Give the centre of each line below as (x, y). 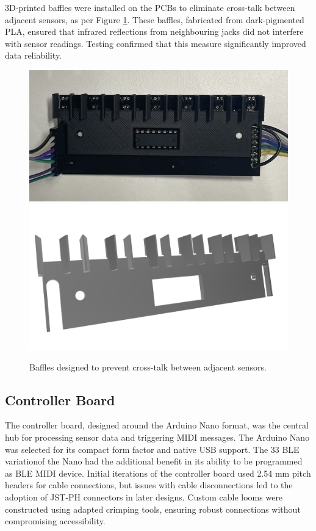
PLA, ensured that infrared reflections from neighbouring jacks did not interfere (154, 31)
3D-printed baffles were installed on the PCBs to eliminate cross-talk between (150, 7)
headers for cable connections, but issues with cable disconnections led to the (149, 485)
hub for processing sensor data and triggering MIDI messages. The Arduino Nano (157, 437)
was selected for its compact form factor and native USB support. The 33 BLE (152, 449)
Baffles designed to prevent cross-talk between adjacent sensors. (148, 367)
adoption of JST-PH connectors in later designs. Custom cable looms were (144, 497)
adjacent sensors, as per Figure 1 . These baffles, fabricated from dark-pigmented (155, 19)
